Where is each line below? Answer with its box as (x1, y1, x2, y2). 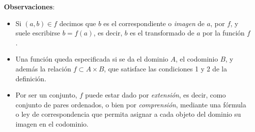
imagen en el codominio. (15, 118, 88, 129)
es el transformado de (130, 28, 195, 38)
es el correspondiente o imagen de (103, 18, 205, 28)
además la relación (15, 63, 71, 73)
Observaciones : (4, 1, 55, 11)
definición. (15, 73, 47, 83)
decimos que (59, 18, 96, 28)
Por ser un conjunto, (15, 90, 77, 100)
